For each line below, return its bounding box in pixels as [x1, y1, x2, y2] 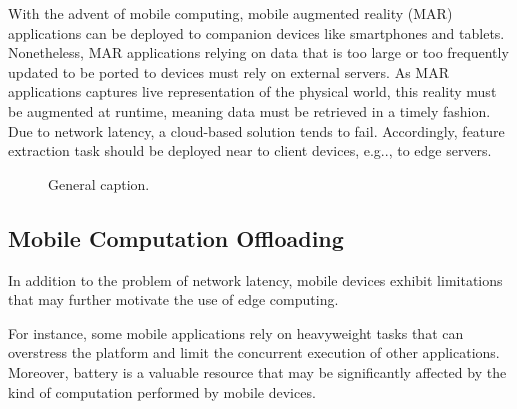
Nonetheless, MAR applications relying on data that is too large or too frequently [8, 42, 509, 63]
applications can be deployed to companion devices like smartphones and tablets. [8, 22, 505, 43]
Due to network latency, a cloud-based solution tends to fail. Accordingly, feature [8, 120, 505, 141]
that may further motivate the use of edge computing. [8, 289, 339, 310]
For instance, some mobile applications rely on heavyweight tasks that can [8, 322, 464, 343]
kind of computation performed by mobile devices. [8, 381, 316, 402]
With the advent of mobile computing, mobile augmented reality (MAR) [8, 3, 453, 23]
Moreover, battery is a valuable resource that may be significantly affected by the [8, 361, 507, 382]
